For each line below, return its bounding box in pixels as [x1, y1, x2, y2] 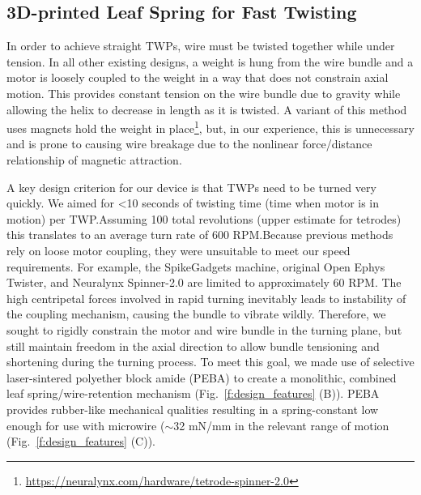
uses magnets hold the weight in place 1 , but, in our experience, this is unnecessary [6, 117, 415, 136]
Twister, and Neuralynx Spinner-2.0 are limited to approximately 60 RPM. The [6, 274, 402, 291]
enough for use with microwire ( [6, 416, 165, 433]
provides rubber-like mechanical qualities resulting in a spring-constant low [6, 400, 379, 417]
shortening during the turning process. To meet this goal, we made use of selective [6, 353, 415, 370]
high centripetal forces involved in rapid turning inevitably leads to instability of [6, 289, 406, 306]
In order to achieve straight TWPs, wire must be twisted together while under [6, 37, 395, 54]
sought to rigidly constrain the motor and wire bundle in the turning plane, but [6, 321, 402, 338]
